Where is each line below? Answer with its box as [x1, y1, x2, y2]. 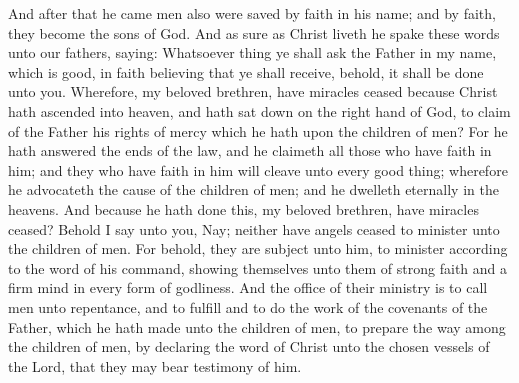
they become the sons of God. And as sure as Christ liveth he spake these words [8, 22, 500, 43]
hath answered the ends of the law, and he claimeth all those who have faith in [8, 140, 492, 161]
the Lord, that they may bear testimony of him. [8, 355, 302, 376]
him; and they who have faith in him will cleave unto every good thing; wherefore [8, 159, 508, 180]
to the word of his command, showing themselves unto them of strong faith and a [8, 257, 507, 278]
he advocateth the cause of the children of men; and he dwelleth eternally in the [8, 179, 499, 200]
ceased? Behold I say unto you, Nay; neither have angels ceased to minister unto [8, 218, 500, 239]
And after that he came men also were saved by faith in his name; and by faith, [8, 3, 496, 23]
